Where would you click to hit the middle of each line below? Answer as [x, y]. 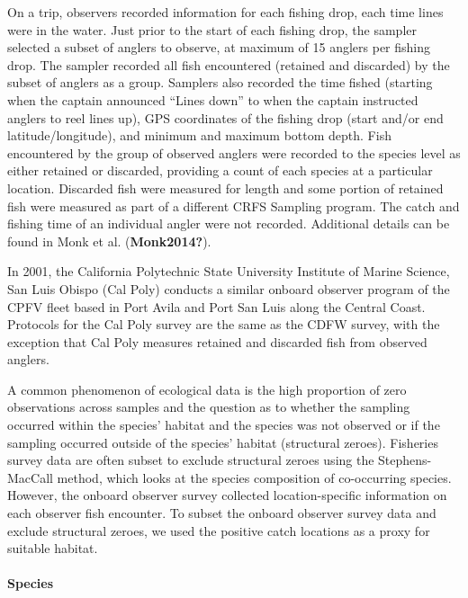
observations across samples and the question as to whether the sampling [209, 407]
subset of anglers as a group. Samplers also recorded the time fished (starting [220, 82]
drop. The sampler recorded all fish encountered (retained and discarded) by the [229, 64]
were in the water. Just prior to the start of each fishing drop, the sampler [212, 29]
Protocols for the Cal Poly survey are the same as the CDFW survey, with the [224, 324]
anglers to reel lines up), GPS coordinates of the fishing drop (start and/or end [225, 117]
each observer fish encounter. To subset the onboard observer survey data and [222, 513]
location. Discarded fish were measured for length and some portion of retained [225, 187]
